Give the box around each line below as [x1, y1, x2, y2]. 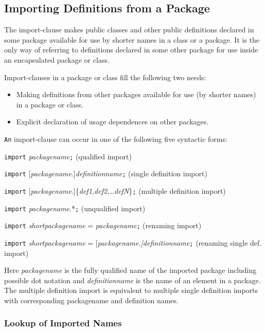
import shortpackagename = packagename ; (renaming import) [4, 220, 202, 231]
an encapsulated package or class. [4, 54, 110, 65]
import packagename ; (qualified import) [4, 151, 132, 161]
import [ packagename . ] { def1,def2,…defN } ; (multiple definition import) [4, 185, 226, 196]
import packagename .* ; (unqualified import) [4, 202, 146, 213]
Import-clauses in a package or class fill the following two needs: [4, 71, 206, 82]
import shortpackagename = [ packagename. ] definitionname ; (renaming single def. [4, 237, 262, 248]
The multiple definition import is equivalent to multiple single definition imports [4, 285, 258, 296]
